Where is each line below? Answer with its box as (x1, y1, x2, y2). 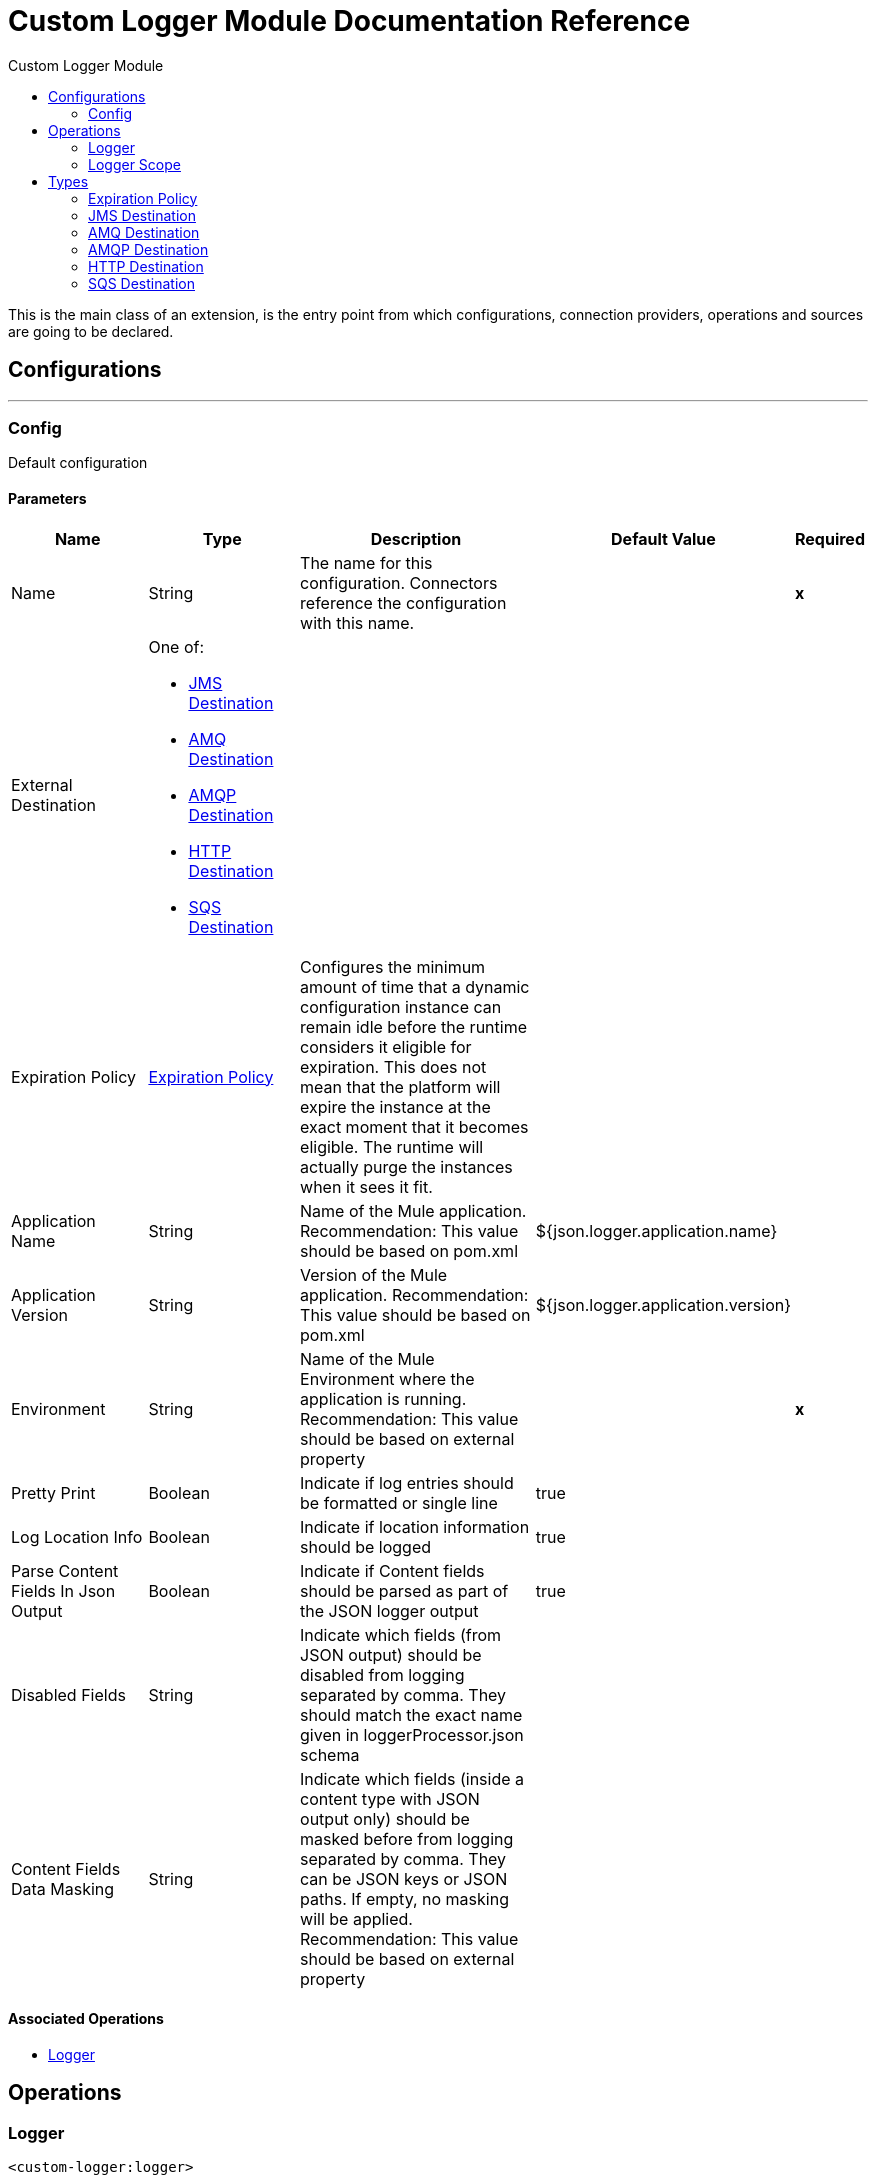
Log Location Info (11, 1526, 143, 1547)
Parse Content (11, 1560, 119, 1581)
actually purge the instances (300, 1156, 513, 1177)
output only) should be (300, 1808, 470, 1829)
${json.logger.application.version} (535, 1294, 791, 1315)
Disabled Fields (11, 1684, 126, 1705)
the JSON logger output (300, 1600, 479, 1621)
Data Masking (11, 1878, 115, 1899)
